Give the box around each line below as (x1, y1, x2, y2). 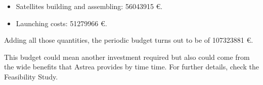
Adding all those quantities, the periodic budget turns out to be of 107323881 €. (4, 35, 253, 45)
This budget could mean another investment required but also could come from (4, 51, 250, 62)
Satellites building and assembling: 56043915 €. (16, 1, 163, 11)
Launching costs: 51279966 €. (16, 18, 107, 28)
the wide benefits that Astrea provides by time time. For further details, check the (4, 61, 259, 72)
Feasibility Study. (4, 71, 58, 81)
